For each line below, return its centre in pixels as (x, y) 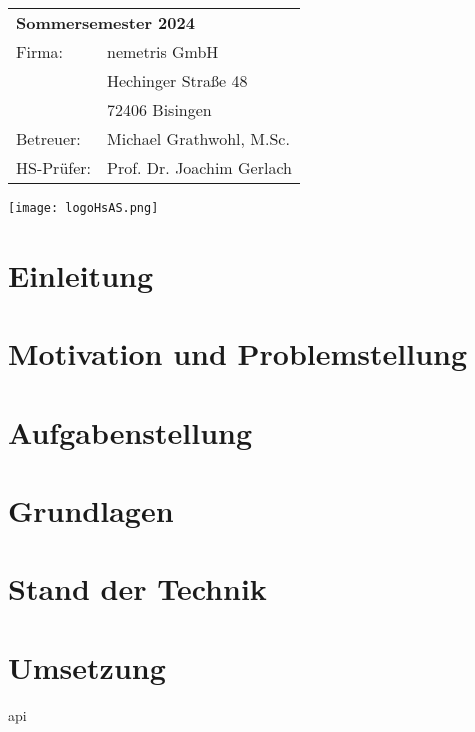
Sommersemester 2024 (105, 22)
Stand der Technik (137, 588)
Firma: (39, 51)
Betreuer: (48, 138)
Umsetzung (87, 666)
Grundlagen (91, 509)
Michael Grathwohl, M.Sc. (198, 138)
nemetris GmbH (163, 51)
